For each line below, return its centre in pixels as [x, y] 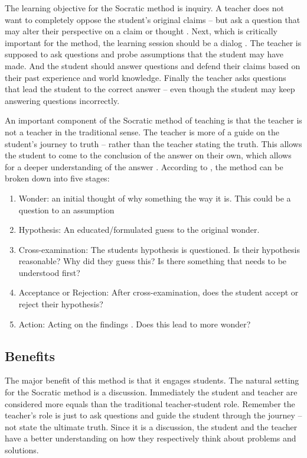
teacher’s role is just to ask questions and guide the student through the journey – [153, 415]
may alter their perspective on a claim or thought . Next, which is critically [141, 31]
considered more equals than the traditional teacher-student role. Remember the [150, 403]
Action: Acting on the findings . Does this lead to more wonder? [135, 324]
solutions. [22, 450]
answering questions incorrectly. [62, 100]
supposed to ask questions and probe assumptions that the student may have [144, 54]
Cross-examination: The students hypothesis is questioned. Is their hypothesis [159, 249]
